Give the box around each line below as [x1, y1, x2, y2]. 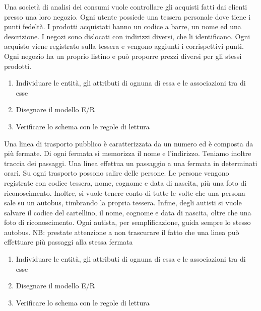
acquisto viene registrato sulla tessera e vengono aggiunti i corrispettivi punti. [4, 41, 244, 51]
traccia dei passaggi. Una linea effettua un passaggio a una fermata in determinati [4, 158, 257, 168]
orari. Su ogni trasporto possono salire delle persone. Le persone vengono [4, 168, 229, 178]
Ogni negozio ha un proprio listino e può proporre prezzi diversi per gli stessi [4, 50, 242, 61]
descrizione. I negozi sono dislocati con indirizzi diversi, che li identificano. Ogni [4, 31, 250, 41]
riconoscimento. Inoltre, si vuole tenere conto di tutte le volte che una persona [4, 187, 245, 198]
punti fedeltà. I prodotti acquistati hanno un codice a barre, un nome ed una [4, 21, 241, 32]
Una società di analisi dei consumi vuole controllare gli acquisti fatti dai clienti [4, 2, 247, 12]
